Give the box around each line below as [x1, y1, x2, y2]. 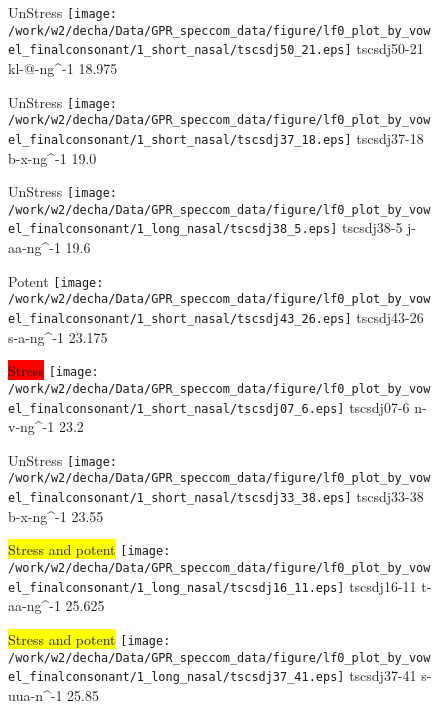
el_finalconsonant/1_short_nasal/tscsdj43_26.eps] [8, 312, 352, 326]
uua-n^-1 [8, 684, 63, 705]
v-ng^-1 [8, 416, 55, 437]
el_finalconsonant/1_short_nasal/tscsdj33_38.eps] [8, 491, 352, 506]
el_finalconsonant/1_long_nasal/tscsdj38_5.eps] [8, 222, 338, 237]
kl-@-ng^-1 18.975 [8, 57, 118, 78]
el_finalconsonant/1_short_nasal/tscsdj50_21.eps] [8, 43, 352, 58]
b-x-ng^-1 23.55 [8, 505, 104, 526]
